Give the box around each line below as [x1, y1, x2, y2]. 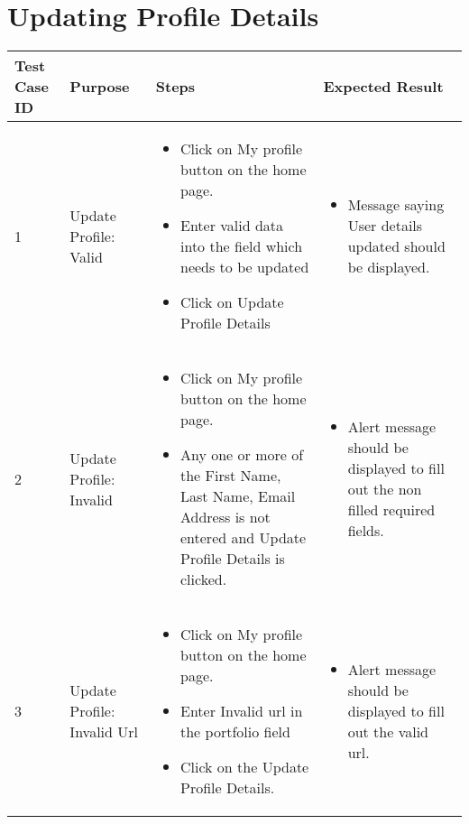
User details [347, 215, 423, 236]
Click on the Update [179, 756, 309, 778]
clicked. [179, 569, 227, 590]
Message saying [347, 194, 445, 216]
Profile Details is [179, 548, 285, 569]
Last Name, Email [179, 486, 296, 507]
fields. [347, 520, 384, 542]
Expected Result [323, 76, 444, 97]
